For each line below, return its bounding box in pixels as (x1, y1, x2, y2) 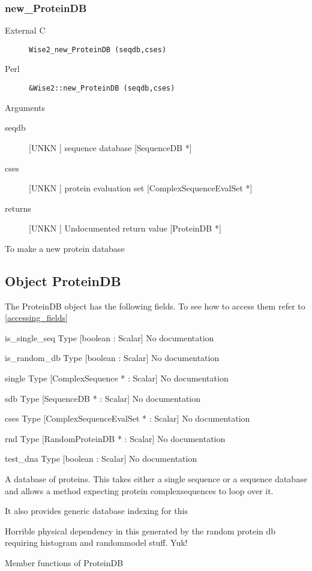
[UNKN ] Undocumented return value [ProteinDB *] (29, 222, 221, 235)
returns (5, 202, 31, 214)
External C (5, 24, 46, 37)
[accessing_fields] (5, 311, 68, 324)
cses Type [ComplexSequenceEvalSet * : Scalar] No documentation (5, 412, 250, 425)
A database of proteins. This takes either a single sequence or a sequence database (5, 473, 307, 485)
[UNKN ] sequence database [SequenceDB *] (29, 141, 192, 154)
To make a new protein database (5, 242, 125, 254)
